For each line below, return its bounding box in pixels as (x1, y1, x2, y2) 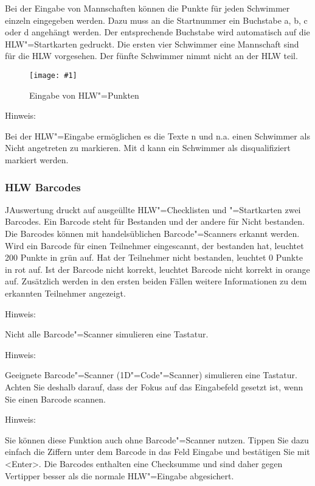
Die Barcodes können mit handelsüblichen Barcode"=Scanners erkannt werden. (5, 227, 300, 239)
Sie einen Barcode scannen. (5, 392, 106, 405)
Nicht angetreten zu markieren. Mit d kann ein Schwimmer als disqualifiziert (5, 141, 291, 154)
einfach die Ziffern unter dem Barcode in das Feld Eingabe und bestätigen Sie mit (5, 445, 310, 458)
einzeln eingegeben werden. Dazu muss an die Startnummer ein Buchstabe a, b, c (5, 13, 308, 26)
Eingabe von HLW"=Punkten (29, 88, 139, 101)
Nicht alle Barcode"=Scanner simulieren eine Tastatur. (5, 328, 209, 340)
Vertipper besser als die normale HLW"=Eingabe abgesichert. (5, 469, 234, 482)
